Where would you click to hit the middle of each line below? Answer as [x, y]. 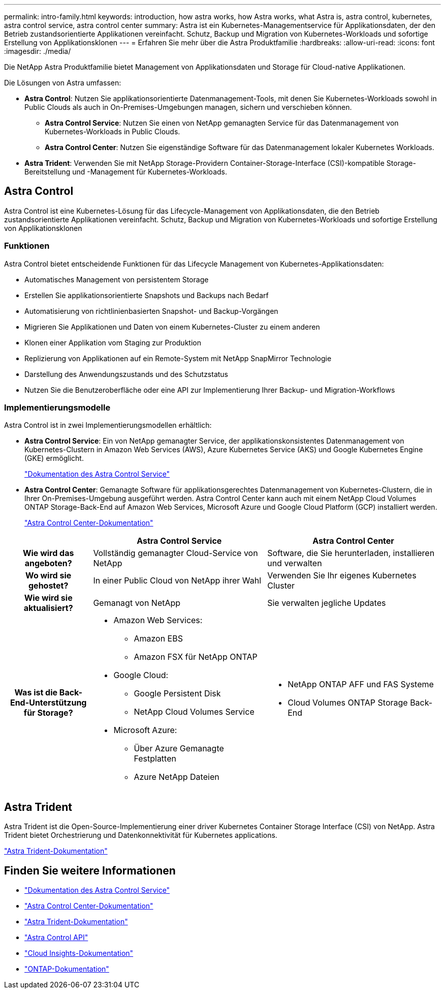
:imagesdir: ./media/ [38, 51]
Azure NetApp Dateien [177, 777]
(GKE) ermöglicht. [54, 458]
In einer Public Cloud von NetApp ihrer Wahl [177, 581]
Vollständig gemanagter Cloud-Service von [176, 553]
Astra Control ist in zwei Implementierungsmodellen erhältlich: [108, 425]
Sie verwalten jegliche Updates [327, 603]
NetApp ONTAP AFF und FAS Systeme [361, 684]
